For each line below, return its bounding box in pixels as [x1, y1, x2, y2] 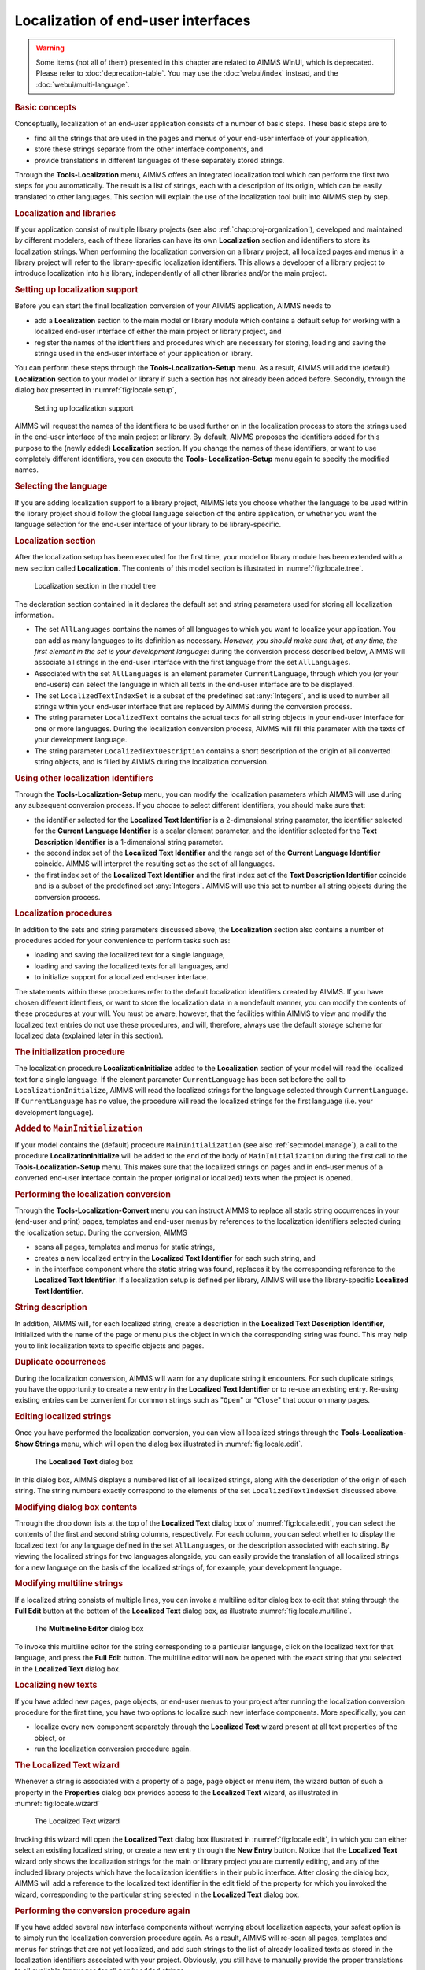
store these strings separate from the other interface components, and [34, 144, 264, 154]
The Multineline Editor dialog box [34, 1624, 144, 1634]
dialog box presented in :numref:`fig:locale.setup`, [14, 385, 177, 395]
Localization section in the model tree [34, 582, 157, 591]
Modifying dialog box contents [14, 1501, 138, 1512]
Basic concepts [14, 102, 77, 113]
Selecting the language [14, 481, 108, 492]
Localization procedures [14, 908, 113, 919]
